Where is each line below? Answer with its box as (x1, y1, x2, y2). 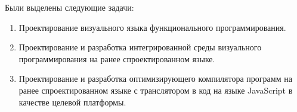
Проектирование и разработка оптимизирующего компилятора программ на (18, 72, 292, 85)
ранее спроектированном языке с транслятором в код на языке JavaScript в (18, 84, 293, 96)
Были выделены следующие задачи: (5, 1, 134, 13)
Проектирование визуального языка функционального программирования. (18, 21, 286, 33)
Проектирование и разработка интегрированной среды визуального (18, 41, 262, 53)
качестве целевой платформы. (18, 95, 126, 108)
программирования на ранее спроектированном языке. (18, 52, 215, 65)
